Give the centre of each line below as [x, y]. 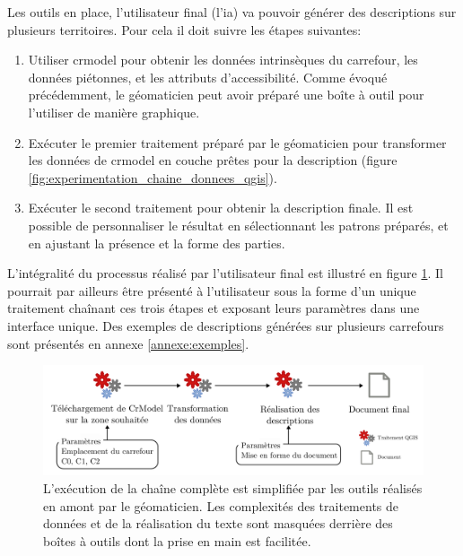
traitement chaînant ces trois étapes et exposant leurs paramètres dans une [214, 308]
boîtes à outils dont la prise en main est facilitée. [177, 540]
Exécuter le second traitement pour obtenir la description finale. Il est [221, 208]
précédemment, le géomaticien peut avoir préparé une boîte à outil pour [226, 95]
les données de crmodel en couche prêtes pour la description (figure [213, 160]
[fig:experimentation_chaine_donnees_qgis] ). [153, 177]
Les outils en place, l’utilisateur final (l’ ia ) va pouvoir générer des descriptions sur [232, 12]
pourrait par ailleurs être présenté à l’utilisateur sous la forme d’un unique [212, 290]
